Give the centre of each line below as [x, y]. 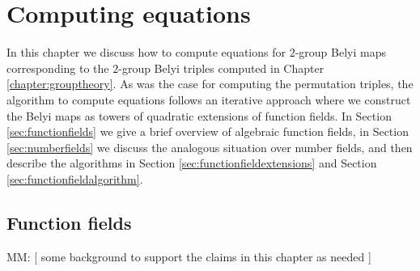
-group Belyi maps [340, 52]
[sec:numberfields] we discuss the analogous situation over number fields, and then [210, 147]
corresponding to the [58, 68]
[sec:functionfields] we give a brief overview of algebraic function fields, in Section [208, 131]
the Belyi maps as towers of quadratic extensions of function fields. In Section [199, 115]
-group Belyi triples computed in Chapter [221, 68]
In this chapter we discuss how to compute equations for [146, 52]
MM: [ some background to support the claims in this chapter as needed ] [189, 256]
